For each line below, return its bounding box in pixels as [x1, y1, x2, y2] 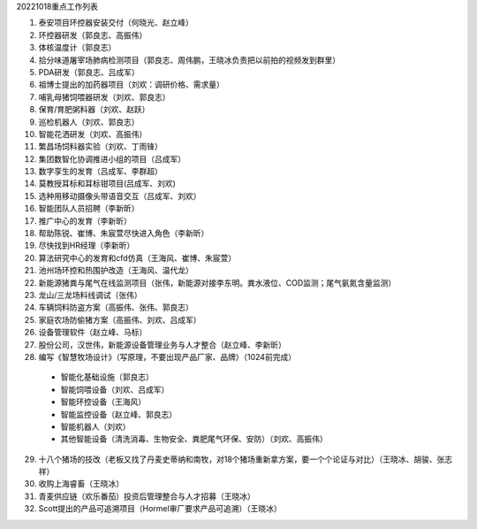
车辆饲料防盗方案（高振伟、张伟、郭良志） [38, 302, 193, 313]
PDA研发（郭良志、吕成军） [38, 66, 140, 77]
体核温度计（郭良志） [38, 42, 117, 53]
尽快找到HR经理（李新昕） [38, 240, 135, 251]
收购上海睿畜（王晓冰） [38, 479, 124, 489]
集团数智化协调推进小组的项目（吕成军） [38, 153, 185, 164]
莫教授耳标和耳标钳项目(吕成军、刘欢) [38, 178, 177, 189]
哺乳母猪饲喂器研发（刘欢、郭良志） [38, 91, 170, 102]
